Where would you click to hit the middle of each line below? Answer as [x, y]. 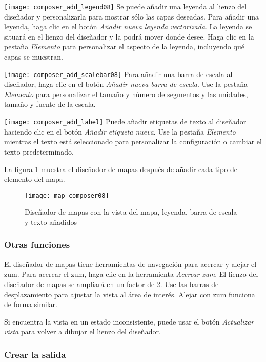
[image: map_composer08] [67, 195]
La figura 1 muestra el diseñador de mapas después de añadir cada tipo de [121, 169]
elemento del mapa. [35, 179]
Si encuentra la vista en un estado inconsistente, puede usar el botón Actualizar [129, 321]
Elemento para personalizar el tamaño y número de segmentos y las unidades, [126, 94]
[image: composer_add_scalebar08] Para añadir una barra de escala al [118, 74]
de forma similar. [31, 304]
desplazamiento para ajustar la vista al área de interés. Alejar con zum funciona [130, 294]
